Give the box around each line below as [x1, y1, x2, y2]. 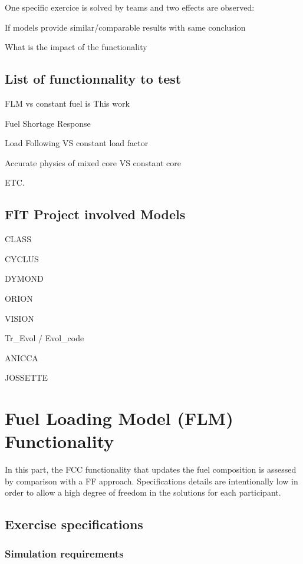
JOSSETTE [5, 371, 48, 384]
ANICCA [5, 351, 38, 364]
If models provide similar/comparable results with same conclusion [5, 21, 246, 33]
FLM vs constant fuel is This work [5, 97, 130, 109]
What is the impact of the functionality [5, 41, 147, 53]
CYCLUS [5, 252, 39, 265]
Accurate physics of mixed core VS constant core [5, 156, 181, 169]
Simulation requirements [5, 546, 124, 560]
